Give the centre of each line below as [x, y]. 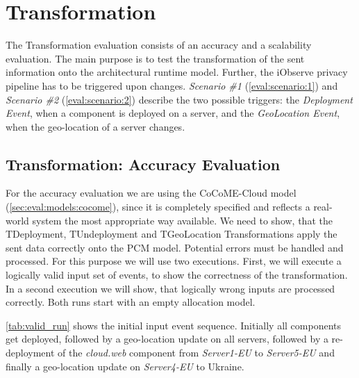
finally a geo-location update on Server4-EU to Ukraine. [125, 366]
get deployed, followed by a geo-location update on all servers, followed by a [167, 339]
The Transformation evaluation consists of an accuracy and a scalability [159, 45]
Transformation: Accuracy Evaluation [143, 164]
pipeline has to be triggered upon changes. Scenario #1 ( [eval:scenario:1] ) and [172, 85]
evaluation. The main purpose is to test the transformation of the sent [155, 58]
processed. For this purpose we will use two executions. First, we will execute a [174, 261]
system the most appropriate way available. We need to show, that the [182, 220]
